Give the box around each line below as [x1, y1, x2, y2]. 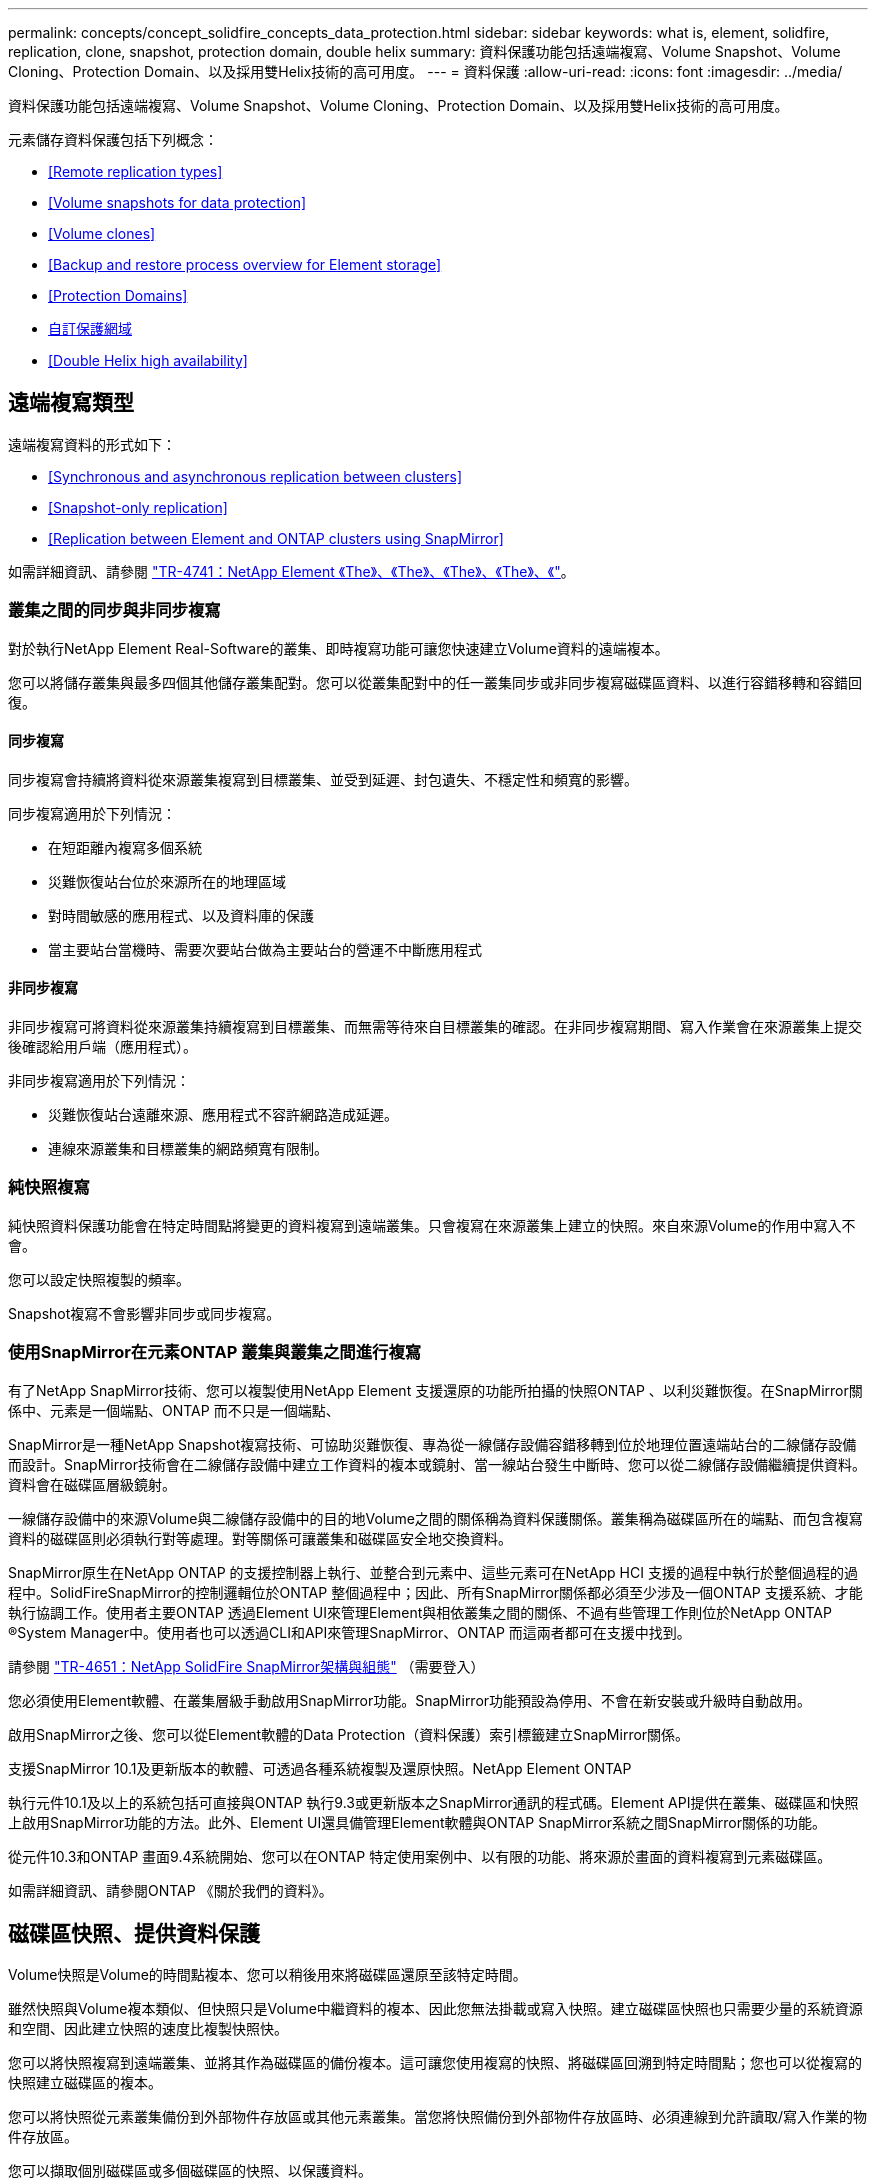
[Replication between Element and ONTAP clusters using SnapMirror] [48, 529, 504, 547]
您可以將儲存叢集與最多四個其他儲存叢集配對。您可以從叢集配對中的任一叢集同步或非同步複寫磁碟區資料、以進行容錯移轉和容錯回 [8, 673, 862, 691]
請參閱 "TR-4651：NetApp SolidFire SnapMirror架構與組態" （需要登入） [8, 1657, 485, 1675]
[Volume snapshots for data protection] [48, 194, 307, 211]
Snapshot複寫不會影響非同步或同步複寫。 [8, 1304, 281, 1322]
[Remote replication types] [48, 163, 223, 180]
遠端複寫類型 [8, 390, 134, 416]
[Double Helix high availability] [48, 352, 248, 369]
